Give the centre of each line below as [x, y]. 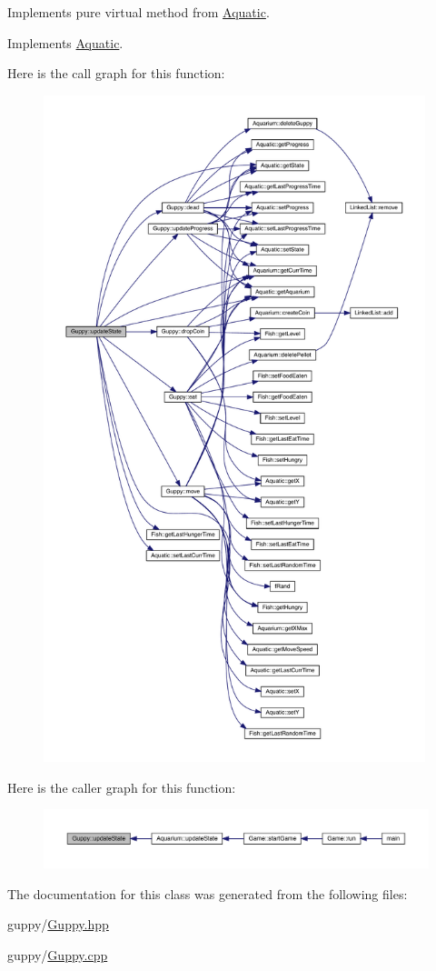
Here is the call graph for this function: [116, 73]
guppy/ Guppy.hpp [58, 924]
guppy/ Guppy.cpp [58, 955]
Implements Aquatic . [65, 42]
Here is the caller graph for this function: [122, 787]
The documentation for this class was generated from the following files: [208, 893]
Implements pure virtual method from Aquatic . [139, 12]
